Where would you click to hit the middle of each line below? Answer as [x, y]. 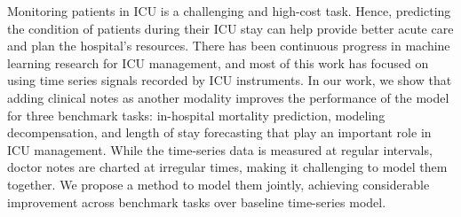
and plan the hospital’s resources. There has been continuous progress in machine [229, 46]
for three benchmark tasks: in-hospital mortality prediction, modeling [196, 115]
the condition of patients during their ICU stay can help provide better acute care [230, 28]
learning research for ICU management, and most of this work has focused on [218, 62]
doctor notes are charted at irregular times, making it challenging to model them [227, 167]
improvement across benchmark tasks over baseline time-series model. [197, 201]
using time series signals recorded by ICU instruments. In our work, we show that [230, 80]
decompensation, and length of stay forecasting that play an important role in [219, 132]
